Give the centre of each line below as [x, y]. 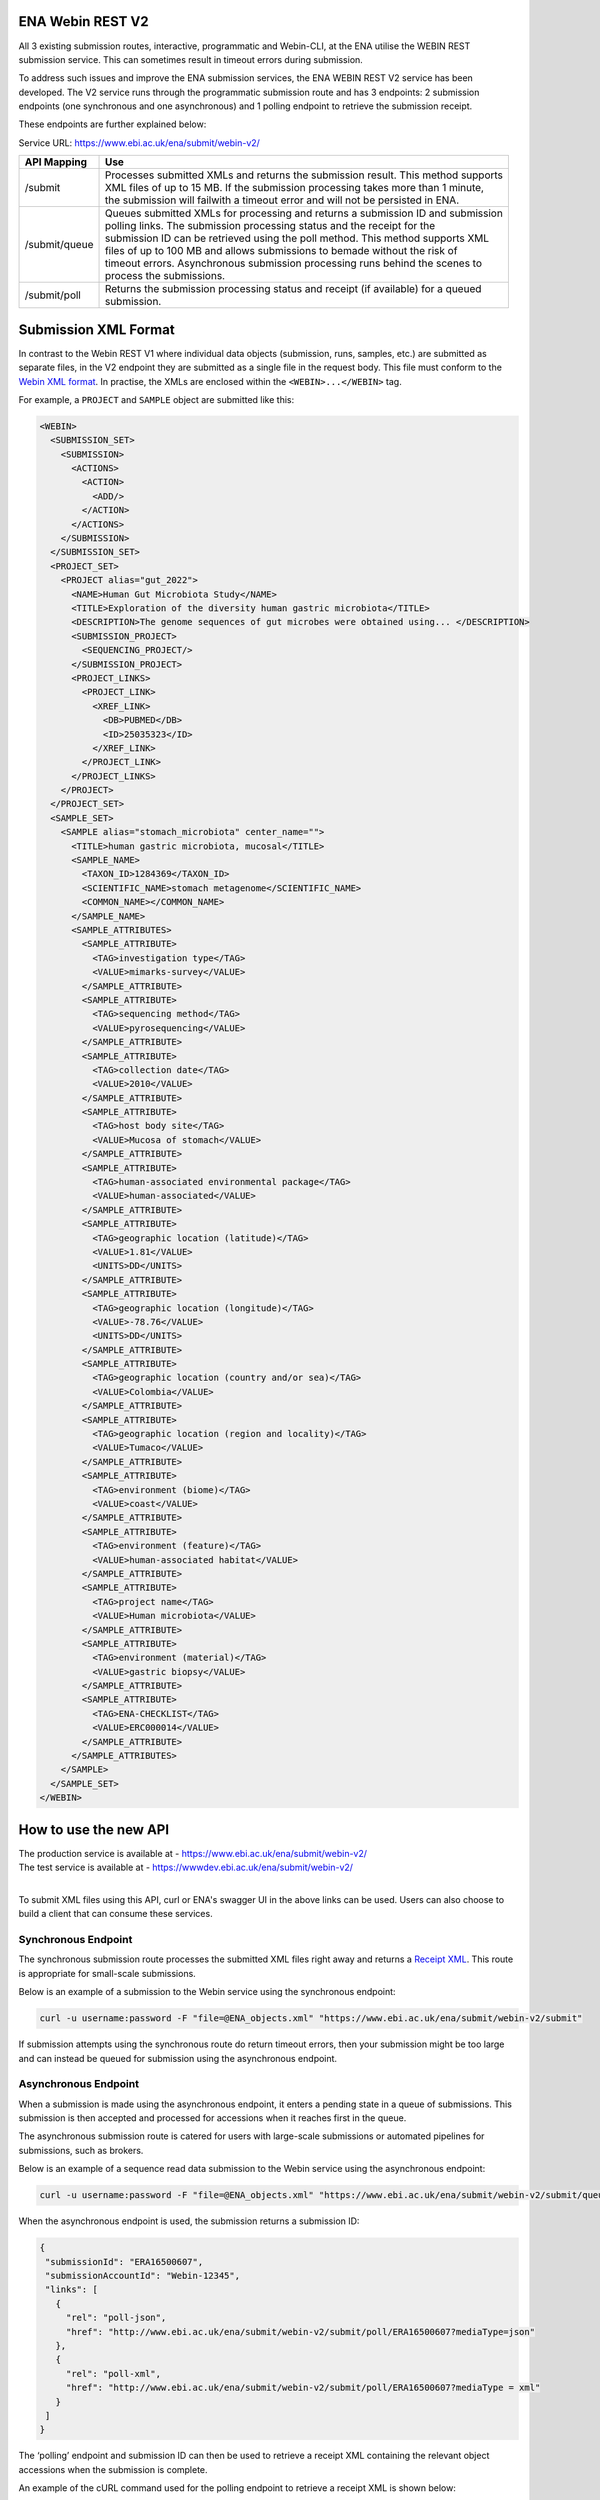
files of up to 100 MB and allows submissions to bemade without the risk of [281, 251]
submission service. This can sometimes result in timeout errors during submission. [191, 59]
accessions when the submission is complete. [113, 2469]
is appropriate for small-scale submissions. [107, 1973]
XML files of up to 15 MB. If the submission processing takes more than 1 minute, [294, 188]
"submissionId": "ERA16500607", [124, 2261]
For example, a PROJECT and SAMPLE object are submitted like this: [156, 399]
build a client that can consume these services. [116, 1914]
